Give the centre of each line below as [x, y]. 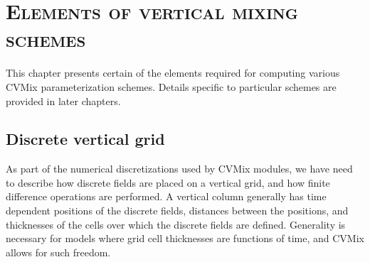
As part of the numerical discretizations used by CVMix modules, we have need [179, 169]
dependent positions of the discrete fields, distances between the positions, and [177, 211]
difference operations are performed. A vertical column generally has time [166, 196]
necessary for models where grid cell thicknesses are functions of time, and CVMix [185, 238]
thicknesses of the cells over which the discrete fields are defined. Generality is [176, 224]
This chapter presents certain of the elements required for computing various [173, 73]
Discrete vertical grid [85, 139]
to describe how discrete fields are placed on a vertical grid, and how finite [168, 182]
